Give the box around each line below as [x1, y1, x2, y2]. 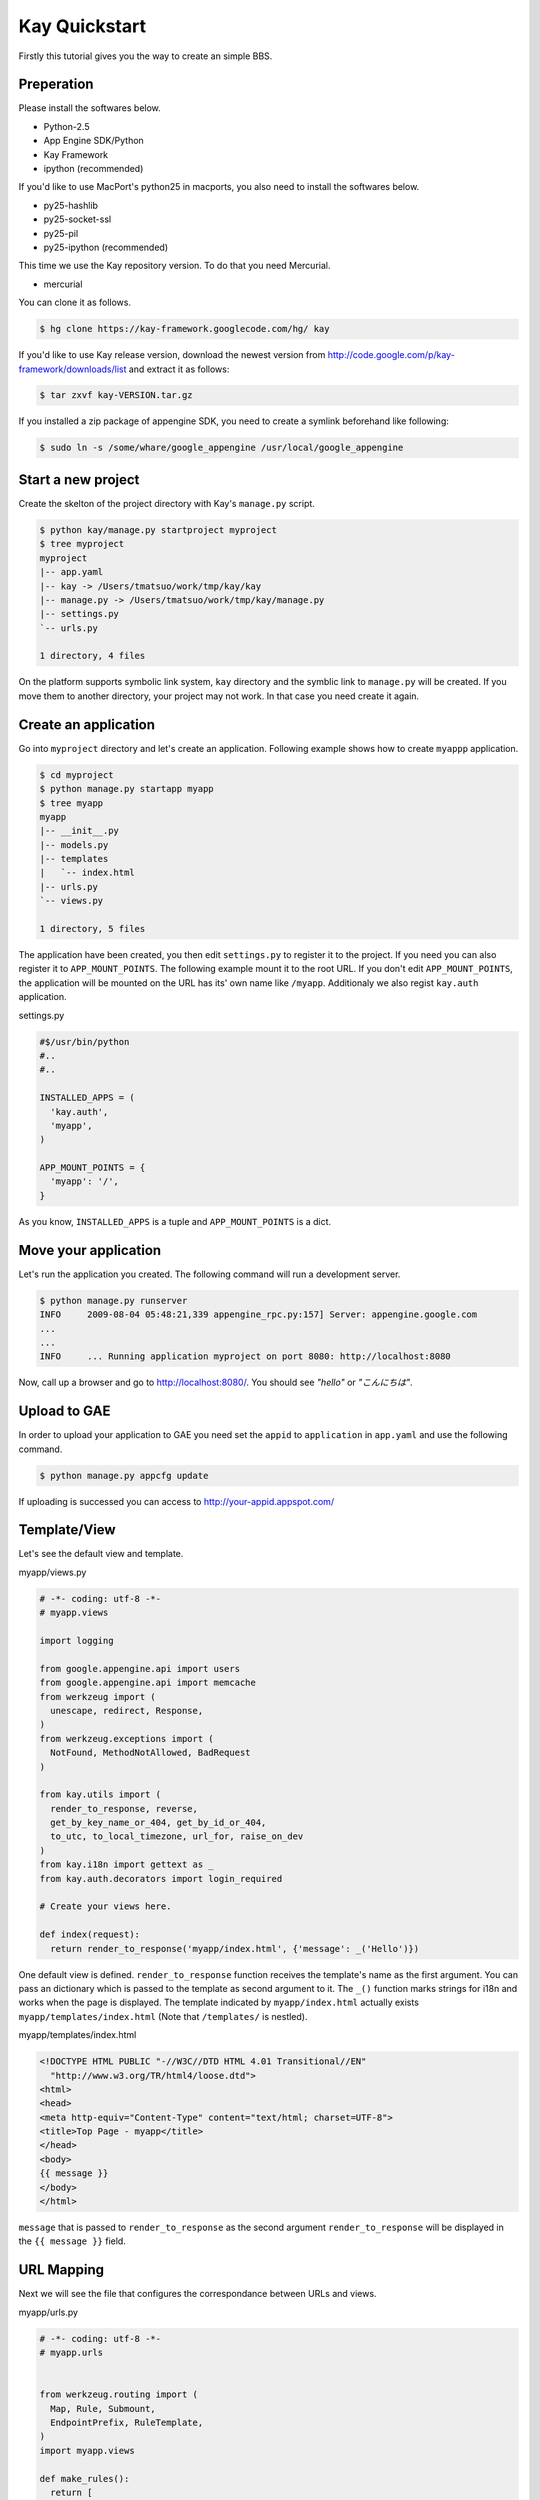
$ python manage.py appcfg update [39, 1470, 209, 1481]
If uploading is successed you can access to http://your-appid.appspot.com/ [18, 1495, 335, 1507]
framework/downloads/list [18, 363, 127, 375]
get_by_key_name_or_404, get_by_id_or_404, [50, 1817, 267, 1829]
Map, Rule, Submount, [50, 2403, 157, 2414]
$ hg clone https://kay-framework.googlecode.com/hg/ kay [39, 323, 330, 335]
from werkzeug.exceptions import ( [39, 1733, 214, 1744]
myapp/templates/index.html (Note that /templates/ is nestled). [18, 2010, 308, 2022]
